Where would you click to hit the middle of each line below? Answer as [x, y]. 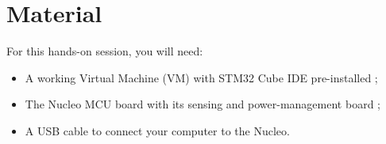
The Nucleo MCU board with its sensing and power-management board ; [203, 104]
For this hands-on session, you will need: [105, 51]
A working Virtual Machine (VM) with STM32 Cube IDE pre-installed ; [201, 77]
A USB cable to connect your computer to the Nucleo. [157, 130]
